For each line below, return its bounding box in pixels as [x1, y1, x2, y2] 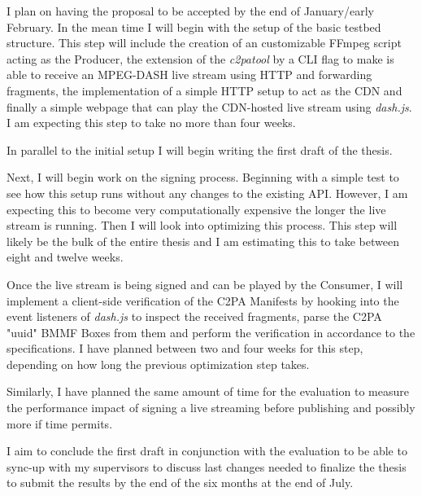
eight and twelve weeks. [7, 248, 124, 266]
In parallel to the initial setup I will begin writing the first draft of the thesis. [7, 141, 393, 158]
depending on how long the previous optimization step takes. [7, 355, 310, 372]
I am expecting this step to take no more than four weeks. [7, 114, 296, 131]
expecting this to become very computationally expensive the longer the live [7, 200, 386, 217]
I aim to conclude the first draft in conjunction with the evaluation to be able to [7, 442, 407, 459]
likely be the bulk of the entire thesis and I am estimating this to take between [7, 232, 399, 249]
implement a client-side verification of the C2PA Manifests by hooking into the [7, 292, 399, 309]
